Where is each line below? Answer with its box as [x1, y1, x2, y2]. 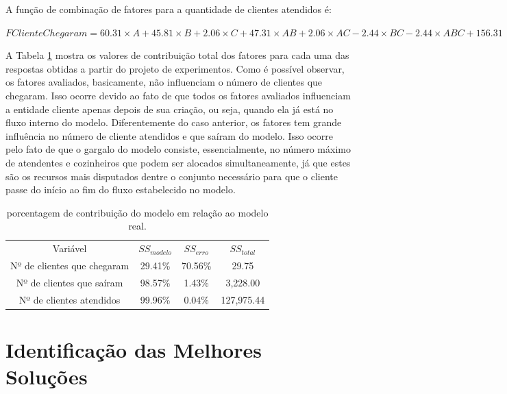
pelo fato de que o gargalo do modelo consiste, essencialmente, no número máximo [5, 142, 351, 156]
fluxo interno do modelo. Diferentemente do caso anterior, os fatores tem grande [5, 115, 342, 130]
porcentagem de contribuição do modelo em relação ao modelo [6, 205, 269, 219]
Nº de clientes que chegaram [10, 258, 129, 272]
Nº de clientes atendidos [18, 292, 121, 306]
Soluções [5, 362, 88, 391]
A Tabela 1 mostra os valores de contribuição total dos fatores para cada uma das [5, 48, 349, 62]
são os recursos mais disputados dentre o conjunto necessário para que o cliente [5, 169, 338, 183]
